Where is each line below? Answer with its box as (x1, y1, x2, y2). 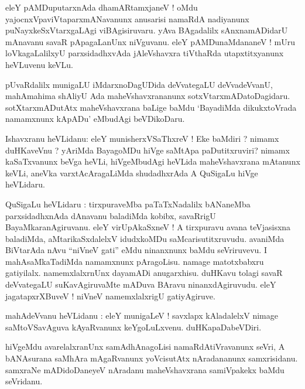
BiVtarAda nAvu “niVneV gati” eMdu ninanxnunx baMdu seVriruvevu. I (5, 244, 267, 256)
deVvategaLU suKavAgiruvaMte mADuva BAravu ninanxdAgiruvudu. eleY (5, 278, 276, 291)
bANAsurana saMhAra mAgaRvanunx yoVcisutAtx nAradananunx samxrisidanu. (5, 352, 298, 364)
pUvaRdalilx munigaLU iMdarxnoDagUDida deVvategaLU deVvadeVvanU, (5, 78, 273, 90)
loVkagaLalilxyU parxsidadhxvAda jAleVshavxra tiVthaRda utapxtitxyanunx (5, 47, 284, 59)
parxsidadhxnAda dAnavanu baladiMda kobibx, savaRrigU (5, 209, 216, 221)
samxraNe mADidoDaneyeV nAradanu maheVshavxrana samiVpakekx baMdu (5, 363, 285, 376)
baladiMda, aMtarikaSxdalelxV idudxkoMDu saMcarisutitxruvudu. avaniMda (5, 232, 285, 244)
